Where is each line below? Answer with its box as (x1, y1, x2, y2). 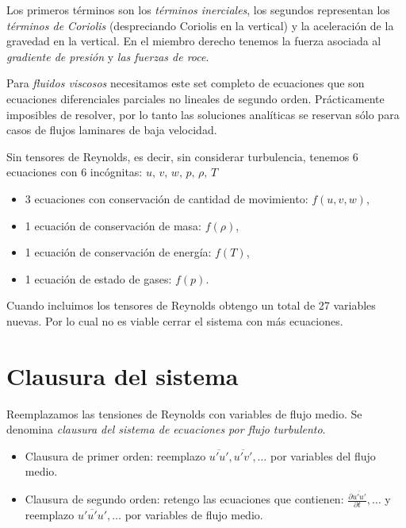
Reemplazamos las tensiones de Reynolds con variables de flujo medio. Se (6, 405, 362, 422)
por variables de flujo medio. (124, 507, 263, 523)
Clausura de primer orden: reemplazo (25, 447, 206, 464)
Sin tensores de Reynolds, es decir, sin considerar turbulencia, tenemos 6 (6, 148, 358, 164)
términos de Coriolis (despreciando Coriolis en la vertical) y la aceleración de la (6, 17, 394, 33)
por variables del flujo (270, 447, 376, 464)
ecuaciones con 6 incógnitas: (6, 164, 143, 180)
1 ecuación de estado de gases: (25, 270, 172, 287)
